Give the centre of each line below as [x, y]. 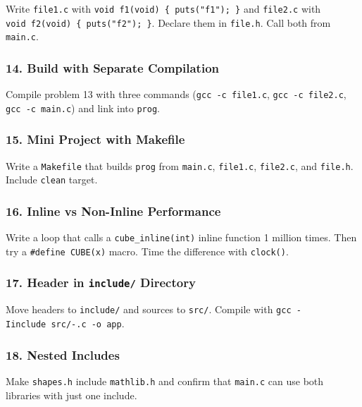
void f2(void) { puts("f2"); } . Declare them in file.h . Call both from [168, 22]
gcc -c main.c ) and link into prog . [83, 108]
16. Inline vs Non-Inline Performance [113, 211]
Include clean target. [52, 180]
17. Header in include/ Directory [101, 283]
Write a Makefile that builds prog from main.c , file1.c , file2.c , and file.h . [180, 165]
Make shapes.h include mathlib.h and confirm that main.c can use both [165, 381]
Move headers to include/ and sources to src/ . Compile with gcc [149, 309]
